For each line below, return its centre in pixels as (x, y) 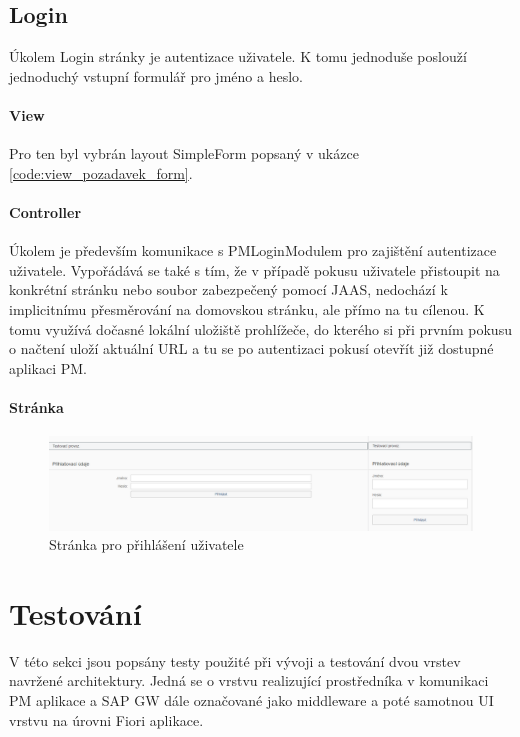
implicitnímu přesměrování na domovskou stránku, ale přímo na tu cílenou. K (247, 308)
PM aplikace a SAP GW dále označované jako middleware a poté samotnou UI (251, 700)
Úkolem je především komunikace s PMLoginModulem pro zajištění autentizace (253, 250)
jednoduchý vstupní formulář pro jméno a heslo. (156, 75)
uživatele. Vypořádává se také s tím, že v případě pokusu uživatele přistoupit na (254, 269)
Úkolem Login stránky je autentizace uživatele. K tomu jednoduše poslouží (238, 56)
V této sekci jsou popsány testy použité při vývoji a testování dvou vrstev (235, 660)
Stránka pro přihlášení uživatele (146, 544)
